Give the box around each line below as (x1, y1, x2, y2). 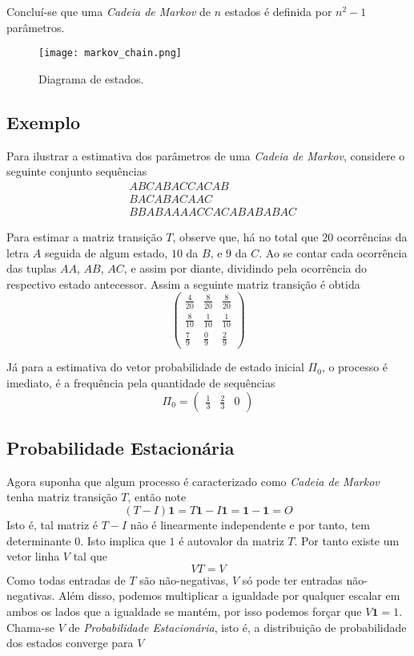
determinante (6, 532, 71, 549)
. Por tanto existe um (294, 532, 400, 549)
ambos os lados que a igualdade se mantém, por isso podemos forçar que (6, 603, 362, 620)
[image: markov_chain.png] (38, 47, 182, 59)
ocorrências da (336, 228, 408, 245)
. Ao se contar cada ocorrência (259, 244, 408, 261)
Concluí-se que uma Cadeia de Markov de (6, 3, 211, 19)
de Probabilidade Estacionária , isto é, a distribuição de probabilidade (68, 618, 407, 635)
